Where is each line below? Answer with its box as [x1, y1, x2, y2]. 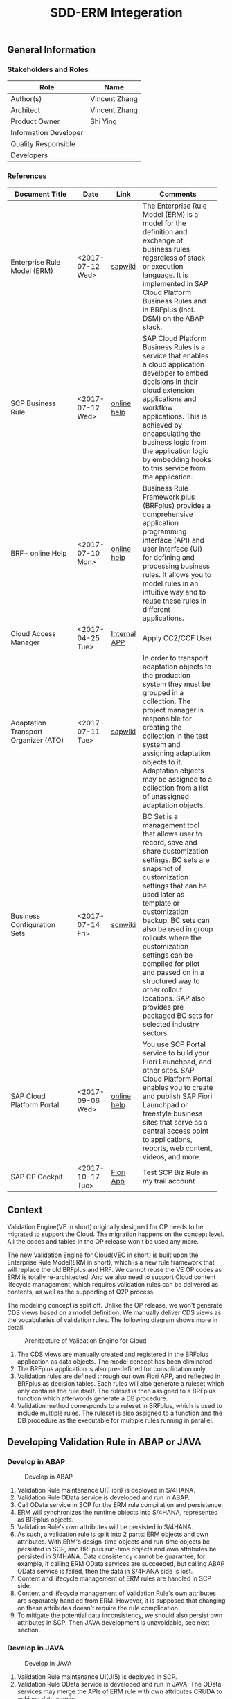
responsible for [142, 714, 192, 723]
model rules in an [142, 579, 199, 588]
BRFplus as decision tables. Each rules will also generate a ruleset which [17, 1379, 224, 1387]
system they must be [142, 679, 211, 689]
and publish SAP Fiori [142, 1091, 213, 1101]
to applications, [142, 1134, 193, 1144]
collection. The [142, 696, 191, 706]
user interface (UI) [142, 544, 203, 554]
